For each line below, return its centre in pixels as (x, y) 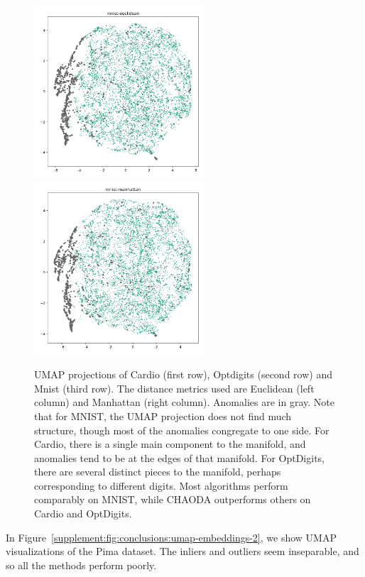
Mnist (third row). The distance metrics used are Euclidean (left (174, 388)
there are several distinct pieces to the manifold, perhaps (158, 472)
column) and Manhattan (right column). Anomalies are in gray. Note (184, 402)
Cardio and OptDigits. (83, 513)
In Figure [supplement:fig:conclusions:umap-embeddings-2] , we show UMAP (171, 537)
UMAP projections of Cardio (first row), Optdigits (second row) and (183, 374)
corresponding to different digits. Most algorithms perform (161, 485)
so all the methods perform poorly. (81, 565)
